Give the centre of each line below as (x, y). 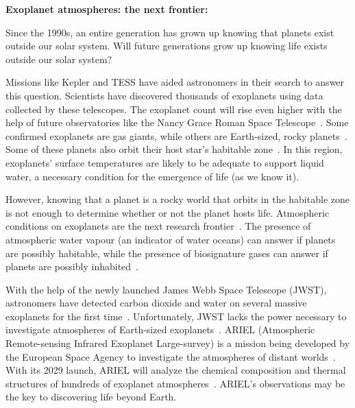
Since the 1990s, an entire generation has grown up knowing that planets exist (170, 32)
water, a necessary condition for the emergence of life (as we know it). (152, 176)
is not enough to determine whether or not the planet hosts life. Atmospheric (168, 212)
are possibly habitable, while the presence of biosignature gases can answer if (167, 253)
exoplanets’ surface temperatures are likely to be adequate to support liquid (165, 162)
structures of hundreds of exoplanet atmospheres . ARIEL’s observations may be (175, 383)
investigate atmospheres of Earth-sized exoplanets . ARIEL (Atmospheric (160, 329)
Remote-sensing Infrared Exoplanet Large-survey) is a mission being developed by (178, 343)
